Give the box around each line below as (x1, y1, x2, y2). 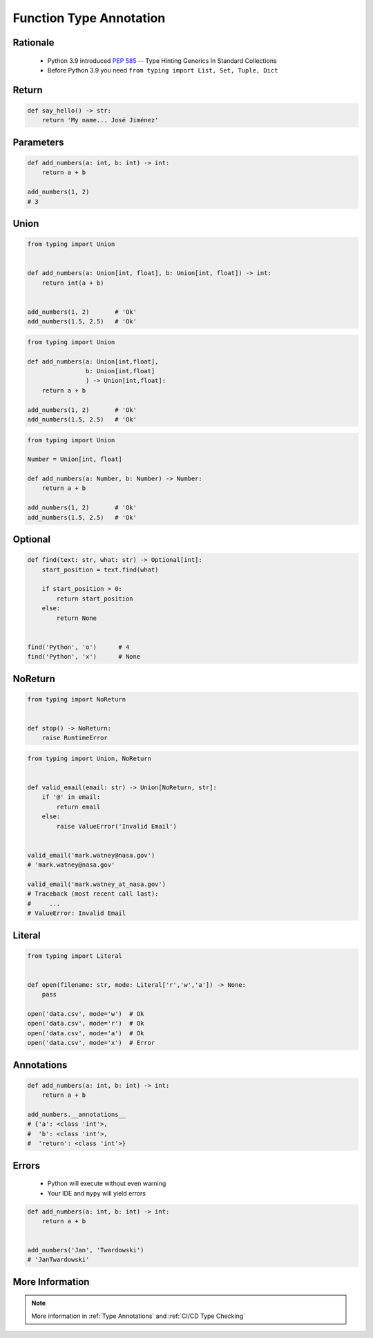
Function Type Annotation (12, 10, 166, 26)
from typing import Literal (27, 952, 122, 960)
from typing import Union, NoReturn (27, 754, 152, 762)
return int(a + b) (41, 279, 104, 287)
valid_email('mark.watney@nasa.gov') (27, 851, 155, 859)
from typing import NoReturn (27, 695, 126, 703)
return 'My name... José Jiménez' (41, 116, 159, 124)
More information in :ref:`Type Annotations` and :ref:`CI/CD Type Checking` (31, 1312, 245, 1320)
